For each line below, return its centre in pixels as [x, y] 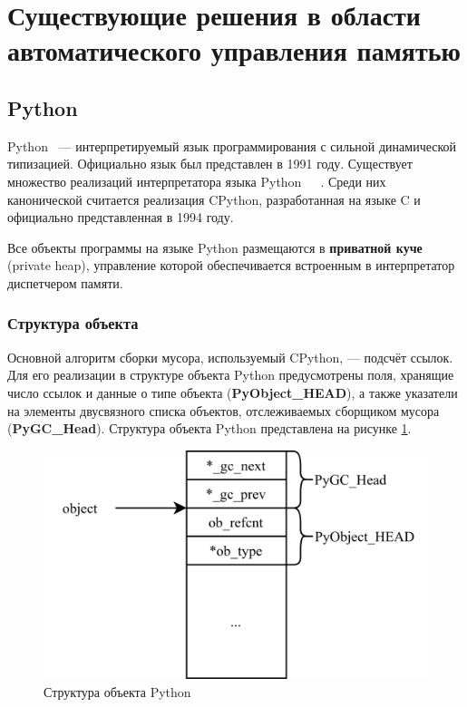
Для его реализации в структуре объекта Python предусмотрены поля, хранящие [231, 375]
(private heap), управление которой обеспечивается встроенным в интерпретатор [231, 265]
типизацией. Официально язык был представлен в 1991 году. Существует [210, 164]
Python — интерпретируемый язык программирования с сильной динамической [232, 145]
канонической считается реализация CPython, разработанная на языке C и [214, 199]
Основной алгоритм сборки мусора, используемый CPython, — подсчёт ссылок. [230, 357]
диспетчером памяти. [65, 282]
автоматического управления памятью [234, 50]
